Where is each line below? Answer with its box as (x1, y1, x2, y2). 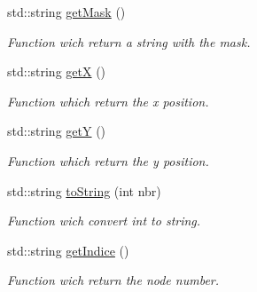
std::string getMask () (7, 3, 126, 20)
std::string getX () (7, 62, 106, 81)
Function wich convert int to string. (7, 211, 201, 230)
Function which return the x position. (7, 91, 209, 110)
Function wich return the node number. (7, 271, 220, 289)
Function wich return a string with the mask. (7, 32, 251, 51)
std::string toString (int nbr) (7, 181, 161, 200)
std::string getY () (7, 122, 106, 140)
